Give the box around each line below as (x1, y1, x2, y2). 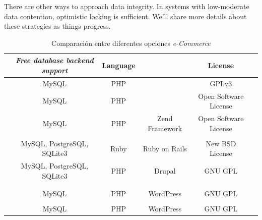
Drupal (154, 166, 176, 176)
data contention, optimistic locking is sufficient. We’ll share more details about (4, 11, 247, 21)
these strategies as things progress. (4, 21, 111, 31)
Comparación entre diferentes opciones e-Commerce (51, 37, 211, 48)
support (41, 65, 68, 75)
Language (102, 60, 136, 71)
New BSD (206, 138, 236, 148)
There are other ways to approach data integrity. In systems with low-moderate (4, 1, 249, 11)
